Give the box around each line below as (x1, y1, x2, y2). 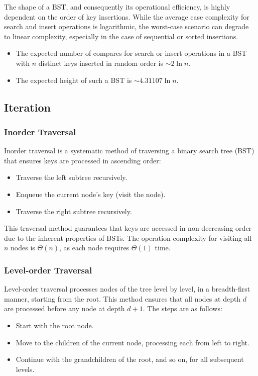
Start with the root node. (16, 320, 94, 330)
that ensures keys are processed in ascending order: (4, 155, 161, 165)
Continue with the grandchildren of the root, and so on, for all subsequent (16, 354, 244, 364)
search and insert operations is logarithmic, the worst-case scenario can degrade (4, 21, 249, 32)
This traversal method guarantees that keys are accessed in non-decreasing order (4, 223, 252, 233)
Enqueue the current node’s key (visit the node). (16, 189, 166, 199)
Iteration (4, 99, 51, 115)
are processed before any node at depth (4, 303, 125, 314)
